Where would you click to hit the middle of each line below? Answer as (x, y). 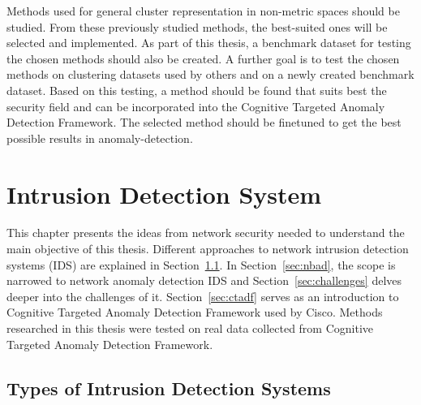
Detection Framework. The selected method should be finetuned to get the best (204, 122)
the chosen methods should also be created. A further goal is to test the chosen (203, 58)
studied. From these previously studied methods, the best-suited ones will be (197, 26)
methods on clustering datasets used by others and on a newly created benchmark (210, 74)
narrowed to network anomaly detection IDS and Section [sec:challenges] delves (204, 280)
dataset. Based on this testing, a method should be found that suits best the (197, 90)
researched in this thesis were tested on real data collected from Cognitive (190, 328)
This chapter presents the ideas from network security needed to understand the (206, 233)
